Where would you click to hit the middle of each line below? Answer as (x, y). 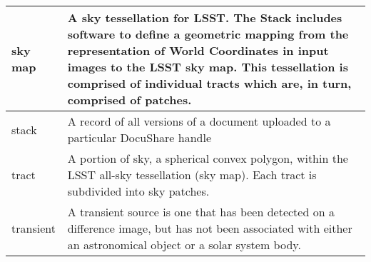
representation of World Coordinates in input (198, 50)
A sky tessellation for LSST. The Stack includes (205, 17)
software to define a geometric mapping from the (208, 34)
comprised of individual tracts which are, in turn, (209, 83)
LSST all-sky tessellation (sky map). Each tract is (192, 175)
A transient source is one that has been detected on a (201, 212)
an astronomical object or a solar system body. (184, 245)
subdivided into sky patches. (138, 191)
